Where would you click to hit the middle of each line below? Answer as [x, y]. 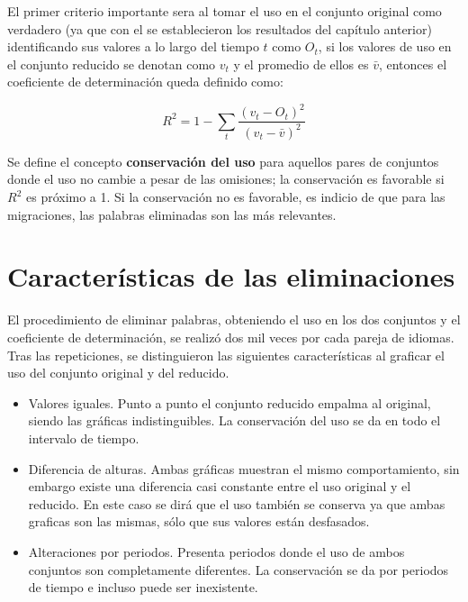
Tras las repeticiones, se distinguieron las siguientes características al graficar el [226, 355]
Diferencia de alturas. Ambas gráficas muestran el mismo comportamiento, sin [244, 468]
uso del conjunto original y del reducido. [118, 373]
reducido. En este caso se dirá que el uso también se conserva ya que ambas [237, 503]
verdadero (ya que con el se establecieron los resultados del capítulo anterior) [220, 28]
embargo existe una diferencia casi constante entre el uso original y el [220, 486]
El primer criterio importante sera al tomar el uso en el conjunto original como [225, 11]
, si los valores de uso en [385, 46]
